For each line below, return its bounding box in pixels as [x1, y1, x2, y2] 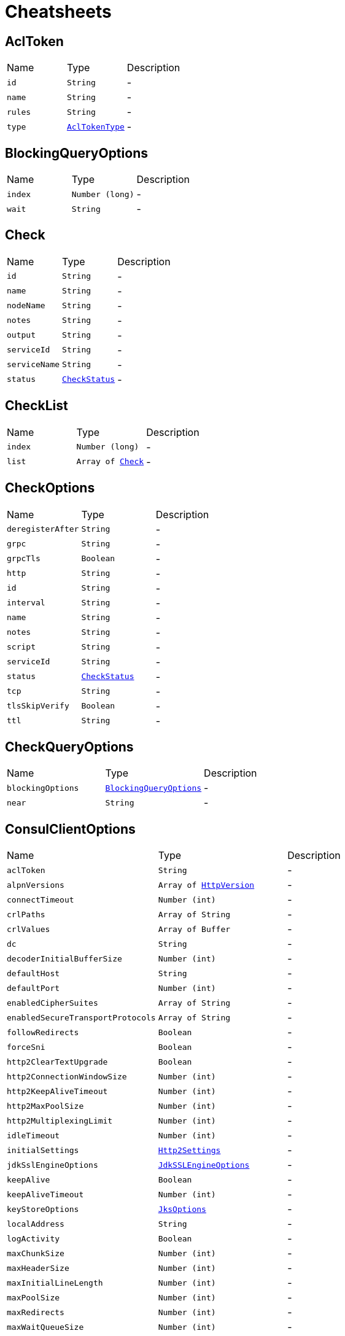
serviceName [7, 360, 60, 370]
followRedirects [7, 1027, 79, 1037]
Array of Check [76, 457, 144, 467]
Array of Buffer [158, 924, 231, 934]
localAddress [7, 1219, 64, 1229]
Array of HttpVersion [158, 880, 255, 890]
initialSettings [7, 1145, 79, 1155]
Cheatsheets [5, 1, 112, 22]
